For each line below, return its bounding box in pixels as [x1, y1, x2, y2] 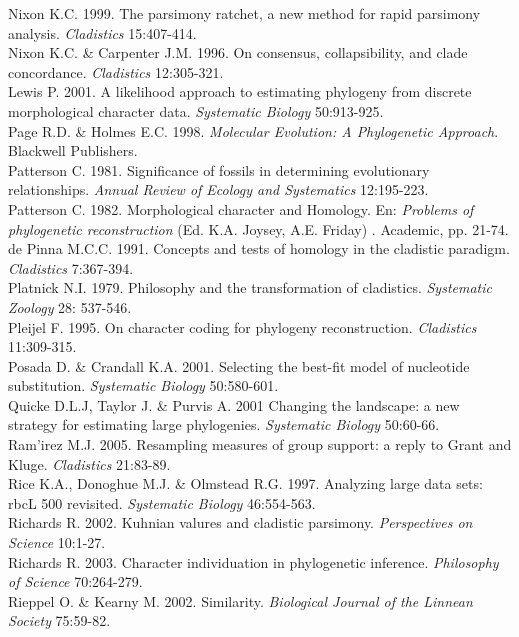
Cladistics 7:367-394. [8, 257, 134, 278]
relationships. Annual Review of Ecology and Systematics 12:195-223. [8, 179, 429, 200]
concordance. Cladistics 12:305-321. [8, 61, 224, 82]
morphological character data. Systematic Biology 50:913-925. [8, 100, 384, 121]
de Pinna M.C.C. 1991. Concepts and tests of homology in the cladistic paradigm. [8, 238, 510, 259]
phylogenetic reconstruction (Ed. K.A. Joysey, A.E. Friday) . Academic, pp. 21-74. [8, 218, 509, 239]
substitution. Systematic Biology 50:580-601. [8, 375, 279, 396]
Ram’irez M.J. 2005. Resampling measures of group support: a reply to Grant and [8, 434, 512, 455]
